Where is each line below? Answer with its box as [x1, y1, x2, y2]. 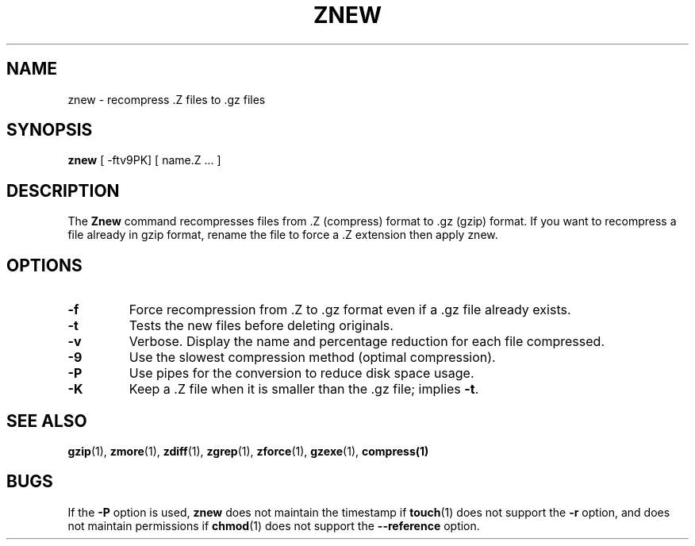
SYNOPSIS [6, 120, 93, 140]
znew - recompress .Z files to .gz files [67, 92, 266, 106]
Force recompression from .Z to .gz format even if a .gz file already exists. [129, 302, 571, 318]
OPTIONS [6, 255, 83, 275]
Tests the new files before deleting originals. [129, 317, 394, 334]
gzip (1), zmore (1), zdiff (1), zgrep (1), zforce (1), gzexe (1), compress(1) [67, 444, 429, 458]
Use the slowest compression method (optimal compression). [129, 349, 496, 366]
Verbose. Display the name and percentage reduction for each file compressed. [129, 333, 605, 350]
